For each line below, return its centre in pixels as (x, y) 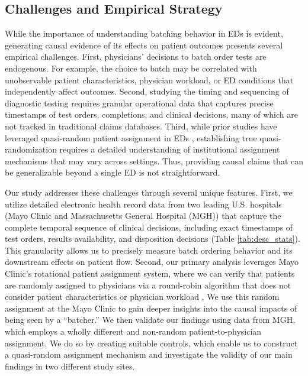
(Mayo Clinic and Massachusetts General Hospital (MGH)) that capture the (143, 215)
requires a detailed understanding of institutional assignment (170, 149)
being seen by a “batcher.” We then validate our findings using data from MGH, (150, 320)
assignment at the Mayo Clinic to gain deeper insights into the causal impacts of (151, 308)
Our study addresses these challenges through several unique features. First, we (149, 192)
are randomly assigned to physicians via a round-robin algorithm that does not (148, 285)
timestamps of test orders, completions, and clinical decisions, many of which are (151, 114)
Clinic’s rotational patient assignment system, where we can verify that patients (150, 273)
